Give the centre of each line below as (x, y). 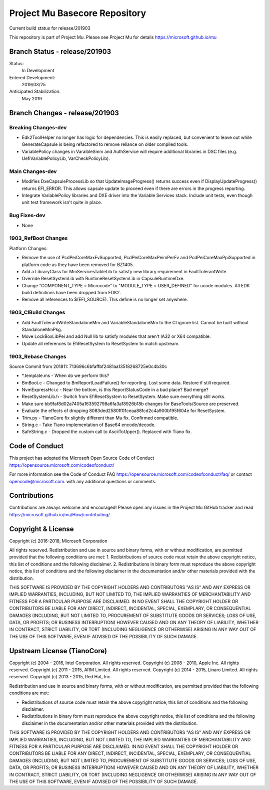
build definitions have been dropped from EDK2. (71, 293)
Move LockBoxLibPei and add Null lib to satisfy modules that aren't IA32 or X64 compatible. (116, 336)
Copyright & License (42, 529)
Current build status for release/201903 (50, 28)
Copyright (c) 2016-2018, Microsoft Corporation (58, 541)
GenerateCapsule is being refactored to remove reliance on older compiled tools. (105, 144)
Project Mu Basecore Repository (78, 13)
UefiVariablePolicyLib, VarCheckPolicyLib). (66, 158)
